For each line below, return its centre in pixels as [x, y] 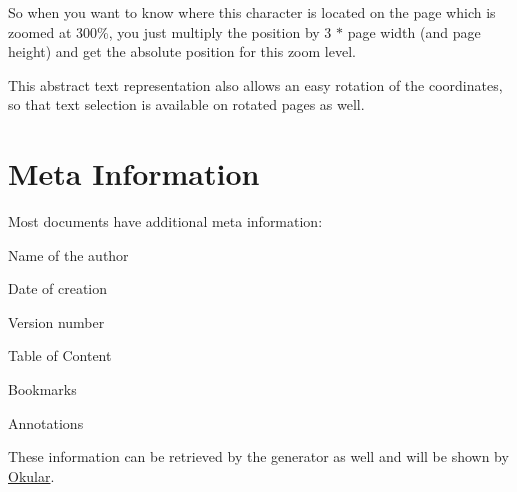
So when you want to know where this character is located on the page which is [252, 12]
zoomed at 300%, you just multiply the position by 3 [170, 31]
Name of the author [68, 254]
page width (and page [414, 31]
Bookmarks [42, 389]
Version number [56, 321]
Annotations [46, 422]
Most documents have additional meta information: [165, 221]
